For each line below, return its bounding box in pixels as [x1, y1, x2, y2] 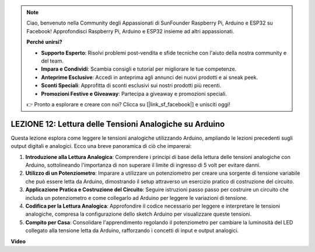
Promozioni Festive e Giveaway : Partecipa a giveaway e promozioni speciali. [41, 90, 227, 97]
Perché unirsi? [26, 39, 62, 46]
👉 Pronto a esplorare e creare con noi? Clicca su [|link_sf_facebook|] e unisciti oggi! [26, 101, 230, 108]
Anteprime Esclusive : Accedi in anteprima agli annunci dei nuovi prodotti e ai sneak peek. [41, 74, 258, 81]
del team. [41, 57, 64, 64]
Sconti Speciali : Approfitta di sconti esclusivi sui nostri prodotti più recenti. [41, 82, 222, 89]
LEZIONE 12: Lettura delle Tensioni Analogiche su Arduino [10, 119, 225, 129]
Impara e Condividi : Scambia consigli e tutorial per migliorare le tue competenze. [41, 65, 237, 73]
